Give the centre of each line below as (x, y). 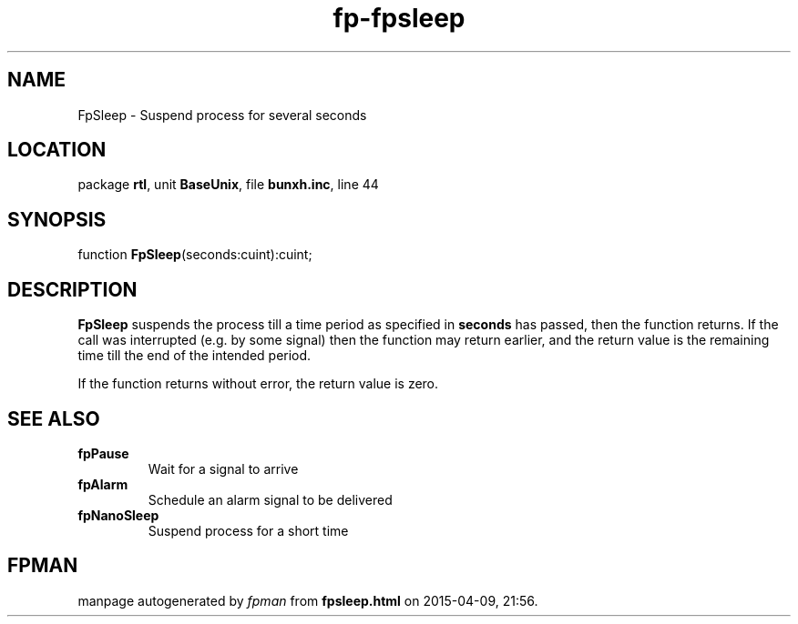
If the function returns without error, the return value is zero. (258, 384)
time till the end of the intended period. (194, 356)
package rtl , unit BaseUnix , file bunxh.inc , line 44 (228, 185)
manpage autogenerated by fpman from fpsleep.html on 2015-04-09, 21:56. (308, 600)
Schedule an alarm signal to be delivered (270, 499)
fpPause (103, 453)
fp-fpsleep (399, 18)
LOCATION (57, 150)
